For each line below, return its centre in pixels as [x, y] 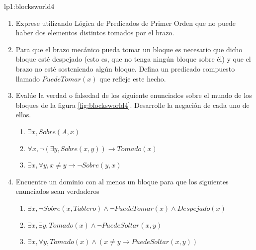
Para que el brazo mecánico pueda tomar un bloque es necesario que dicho [129, 49]
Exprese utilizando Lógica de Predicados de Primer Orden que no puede [126, 23]
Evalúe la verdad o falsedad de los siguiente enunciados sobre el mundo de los [134, 95]
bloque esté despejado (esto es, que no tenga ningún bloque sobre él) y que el [133, 59]
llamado [28, 78]
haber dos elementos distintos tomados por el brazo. [95, 33]
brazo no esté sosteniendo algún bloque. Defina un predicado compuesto [125, 68]
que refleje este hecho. [133, 78]
